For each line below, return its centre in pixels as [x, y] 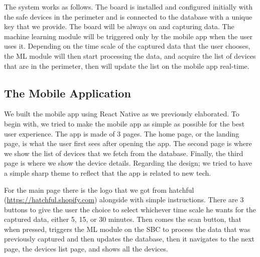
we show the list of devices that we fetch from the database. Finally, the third [124, 153]
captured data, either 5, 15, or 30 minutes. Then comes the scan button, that [123, 219]
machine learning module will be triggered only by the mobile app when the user [128, 36]
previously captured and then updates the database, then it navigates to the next [129, 239]
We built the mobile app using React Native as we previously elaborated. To [122, 114]
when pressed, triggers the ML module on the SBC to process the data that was [127, 229]
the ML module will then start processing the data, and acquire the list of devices [130, 55]
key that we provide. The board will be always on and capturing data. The [119, 26]
